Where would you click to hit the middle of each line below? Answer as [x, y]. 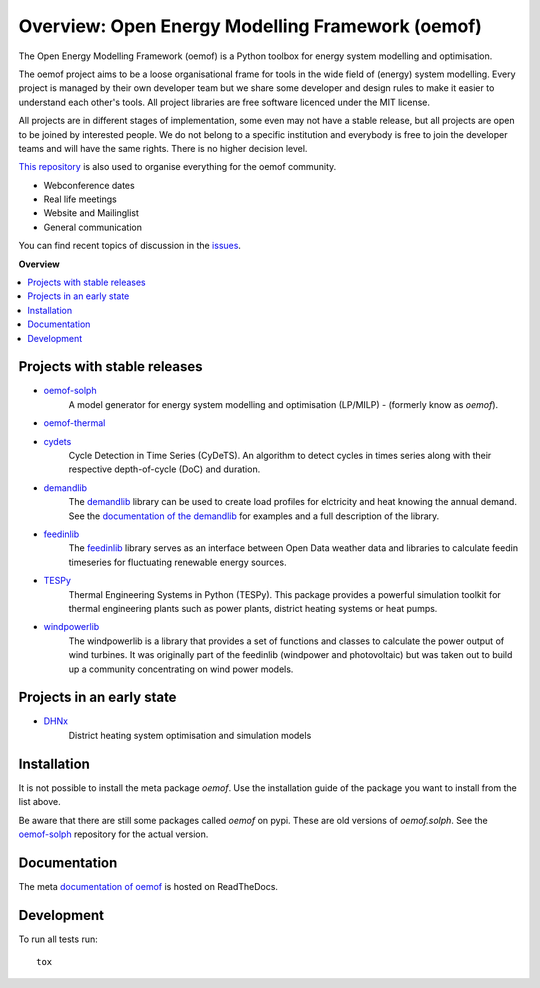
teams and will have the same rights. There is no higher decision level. [163, 148]
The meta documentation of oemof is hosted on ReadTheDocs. [148, 886]
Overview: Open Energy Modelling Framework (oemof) [250, 26]
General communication [92, 227]
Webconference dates [89, 185]
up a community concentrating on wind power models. [181, 669]
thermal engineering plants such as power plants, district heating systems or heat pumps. [253, 608]
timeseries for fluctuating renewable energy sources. [177, 562]
